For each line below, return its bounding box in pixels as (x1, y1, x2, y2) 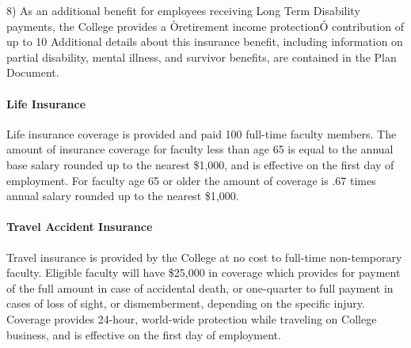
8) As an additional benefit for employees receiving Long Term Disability (6, 2, 360, 18)
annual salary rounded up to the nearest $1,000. (6, 187, 239, 204)
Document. (6, 64, 59, 81)
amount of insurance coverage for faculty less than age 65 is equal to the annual (6, 141, 394, 157)
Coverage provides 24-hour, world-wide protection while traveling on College (6, 310, 377, 327)
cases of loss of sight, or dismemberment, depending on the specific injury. (6, 295, 365, 312)
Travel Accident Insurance (6, 218, 153, 235)
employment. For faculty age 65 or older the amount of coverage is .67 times (6, 172, 376, 188)
